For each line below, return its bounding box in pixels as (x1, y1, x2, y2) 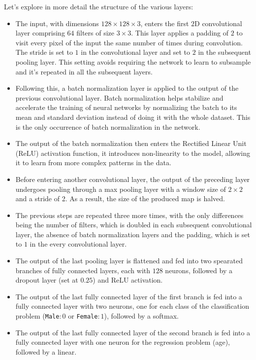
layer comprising (15, 28, 65, 38)
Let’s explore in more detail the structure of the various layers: (4, 1, 193, 11)
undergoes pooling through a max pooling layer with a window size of (15, 183, 226, 194)
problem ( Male (15, 311, 60, 321)
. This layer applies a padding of (131, 28, 229, 38)
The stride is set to (15, 47, 73, 57)
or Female (68, 311, 98, 321)
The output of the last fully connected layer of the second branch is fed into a (15, 327, 251, 337)
